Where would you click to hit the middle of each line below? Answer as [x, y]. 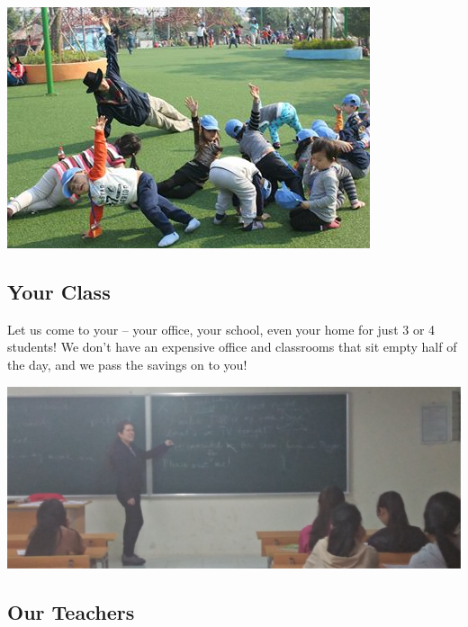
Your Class [59, 291]
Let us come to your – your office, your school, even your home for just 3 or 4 [221, 329]
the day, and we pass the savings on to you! [127, 364]
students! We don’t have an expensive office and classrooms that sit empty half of [232, 347]
